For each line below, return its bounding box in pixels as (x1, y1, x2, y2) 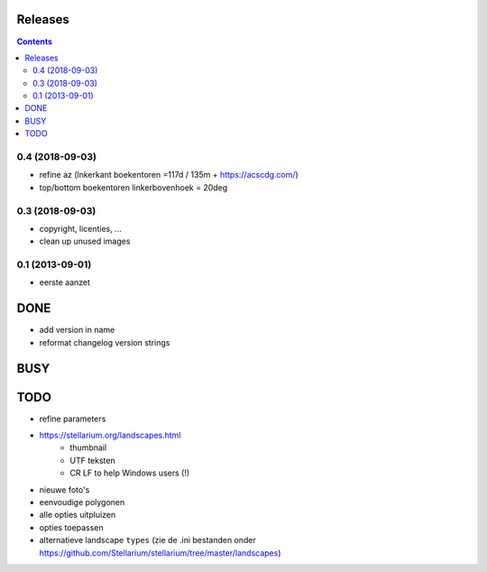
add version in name (39, 325, 115, 336)
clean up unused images (39, 235, 131, 247)
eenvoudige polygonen (39, 497, 125, 508)
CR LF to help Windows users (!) (69, 467, 190, 478)
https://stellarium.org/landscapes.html (39, 429, 181, 441)
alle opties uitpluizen (39, 510, 116, 521)
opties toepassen (39, 521, 104, 532)
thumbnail (69, 442, 107, 453)
